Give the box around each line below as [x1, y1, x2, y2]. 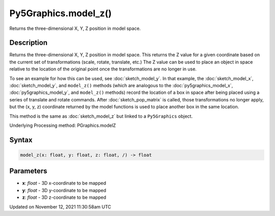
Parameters [9, 167, 47, 175]
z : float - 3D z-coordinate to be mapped [22, 194, 106, 200]
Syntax [9, 135, 33, 144]
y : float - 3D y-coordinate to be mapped [22, 187, 106, 193]
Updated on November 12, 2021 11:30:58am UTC [9, 203, 112, 210]
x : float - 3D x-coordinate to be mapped [22, 180, 106, 186]
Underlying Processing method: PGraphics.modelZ [9, 122, 116, 128]
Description [9, 39, 48, 47]
